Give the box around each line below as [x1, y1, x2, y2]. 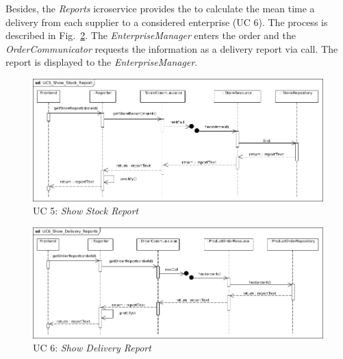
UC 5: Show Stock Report [33, 203, 139, 218]
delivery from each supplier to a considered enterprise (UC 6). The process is [5, 14, 328, 29]
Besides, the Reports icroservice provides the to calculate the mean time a [5, 1, 315, 15]
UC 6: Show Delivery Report [33, 341, 151, 355]
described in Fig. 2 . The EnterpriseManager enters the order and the [5, 28, 296, 42]
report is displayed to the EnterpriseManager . [5, 55, 198, 69]
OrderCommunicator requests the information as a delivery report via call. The [5, 41, 338, 55]
